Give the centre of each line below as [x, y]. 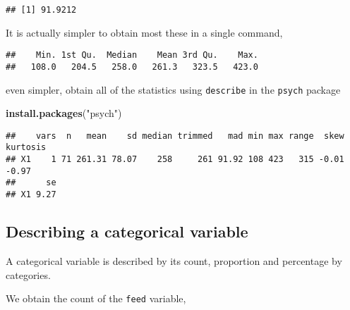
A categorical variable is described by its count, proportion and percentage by [174, 260]
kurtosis [26, 148]
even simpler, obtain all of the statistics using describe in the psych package [173, 89]
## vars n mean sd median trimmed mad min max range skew [175, 136]
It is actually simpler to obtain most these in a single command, [144, 32]
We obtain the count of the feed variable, [96, 298]
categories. [28, 274]
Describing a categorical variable [127, 231]
